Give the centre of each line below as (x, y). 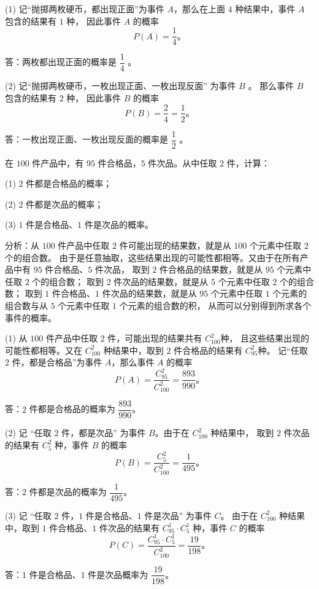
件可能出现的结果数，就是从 (175, 245)
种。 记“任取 (283, 350)
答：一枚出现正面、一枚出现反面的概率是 (86, 139)
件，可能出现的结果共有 (155, 338)
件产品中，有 (58, 162)
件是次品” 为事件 (178, 515)
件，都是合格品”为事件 (57, 362)
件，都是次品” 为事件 (104, 433)
